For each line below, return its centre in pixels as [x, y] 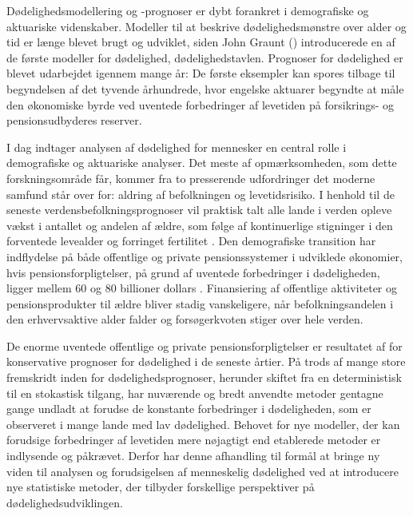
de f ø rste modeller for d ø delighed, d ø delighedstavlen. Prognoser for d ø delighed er [205, 57]
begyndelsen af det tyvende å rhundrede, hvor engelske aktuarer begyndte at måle [205, 88]
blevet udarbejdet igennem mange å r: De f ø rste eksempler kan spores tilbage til [201, 73]
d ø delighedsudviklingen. [65, 502]
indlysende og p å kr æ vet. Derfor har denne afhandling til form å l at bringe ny [193, 456]
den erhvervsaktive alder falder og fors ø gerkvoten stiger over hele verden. [185, 319]
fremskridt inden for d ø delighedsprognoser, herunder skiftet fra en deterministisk [204, 377]
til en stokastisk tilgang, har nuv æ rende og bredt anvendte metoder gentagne [195, 393]
